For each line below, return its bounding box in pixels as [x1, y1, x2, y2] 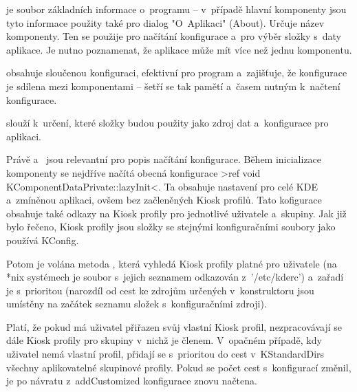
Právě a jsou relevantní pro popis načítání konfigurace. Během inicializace [6, 152, 322, 166]
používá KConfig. [6, 232, 79, 247]
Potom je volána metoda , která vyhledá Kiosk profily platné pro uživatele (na [6, 256, 337, 270]
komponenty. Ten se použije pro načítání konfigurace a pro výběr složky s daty [6, 29, 341, 43]
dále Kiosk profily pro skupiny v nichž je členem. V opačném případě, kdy [6, 333, 322, 347]
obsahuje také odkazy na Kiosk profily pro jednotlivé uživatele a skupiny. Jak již [6, 206, 347, 220]
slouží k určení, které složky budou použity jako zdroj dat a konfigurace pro [6, 116, 329, 130]
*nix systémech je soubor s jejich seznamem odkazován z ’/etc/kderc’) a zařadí [6, 270, 344, 284]
